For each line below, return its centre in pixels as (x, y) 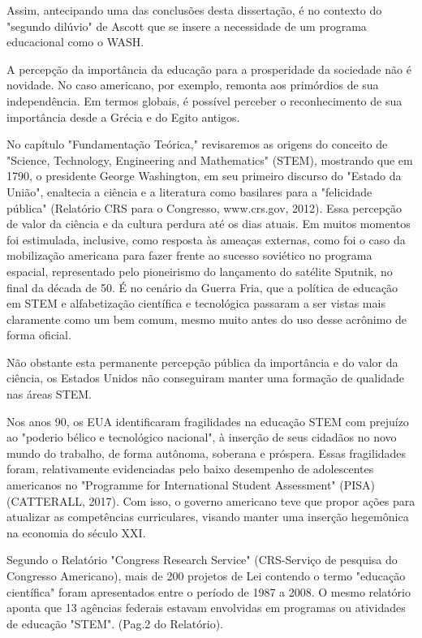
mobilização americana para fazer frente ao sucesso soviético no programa (189, 255)
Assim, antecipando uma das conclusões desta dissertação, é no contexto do (194, 10)
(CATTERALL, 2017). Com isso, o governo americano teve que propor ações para (211, 500)
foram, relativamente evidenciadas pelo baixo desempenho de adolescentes (190, 469)
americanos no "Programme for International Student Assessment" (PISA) (191, 485)
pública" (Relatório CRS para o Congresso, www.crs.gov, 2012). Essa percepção (205, 207)
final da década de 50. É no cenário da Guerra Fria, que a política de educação (202, 287)
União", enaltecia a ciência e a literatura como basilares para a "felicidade (189, 191)
